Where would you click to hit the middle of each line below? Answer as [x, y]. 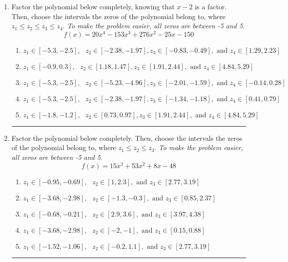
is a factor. [211, 6]
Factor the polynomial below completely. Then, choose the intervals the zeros [127, 138]
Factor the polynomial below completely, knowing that [93, 6]
